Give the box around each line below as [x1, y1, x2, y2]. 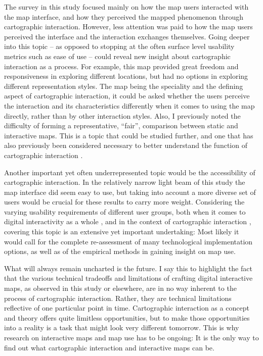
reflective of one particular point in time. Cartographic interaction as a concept [4, 302, 249, 313]
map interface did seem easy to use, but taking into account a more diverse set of [4, 186, 256, 197]
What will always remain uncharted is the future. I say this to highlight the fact [4, 263, 252, 273]
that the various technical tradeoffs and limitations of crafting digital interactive [4, 273, 253, 283]
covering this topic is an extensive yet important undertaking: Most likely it [4, 226, 239, 237]
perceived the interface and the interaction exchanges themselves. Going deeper [4, 31, 250, 41]
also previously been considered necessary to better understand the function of [4, 140, 247, 150]
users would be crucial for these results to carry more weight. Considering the [4, 196, 245, 207]
